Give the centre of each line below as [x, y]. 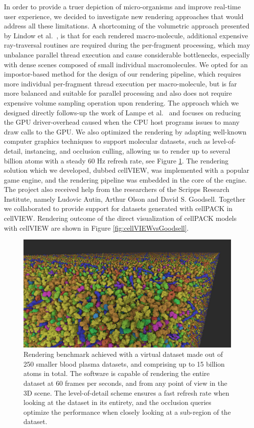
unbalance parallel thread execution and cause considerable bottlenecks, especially [127, 54]
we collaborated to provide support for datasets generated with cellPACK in [118, 208]
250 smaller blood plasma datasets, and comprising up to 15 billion [124, 363]
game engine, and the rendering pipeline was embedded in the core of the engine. [126, 179]
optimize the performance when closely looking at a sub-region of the [127, 412]
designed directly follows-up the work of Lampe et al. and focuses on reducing [123, 112]
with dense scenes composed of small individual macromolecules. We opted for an [126, 64]
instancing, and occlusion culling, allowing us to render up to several [127, 150]
